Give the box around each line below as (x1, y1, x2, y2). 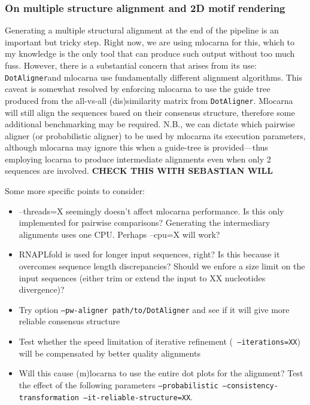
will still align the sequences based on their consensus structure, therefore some (5, 106, 295, 118)
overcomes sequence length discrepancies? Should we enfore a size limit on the (19, 260, 305, 272)
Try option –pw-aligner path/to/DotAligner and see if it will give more (19, 303, 290, 315)
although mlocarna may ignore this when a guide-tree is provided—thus (5, 141, 268, 154)
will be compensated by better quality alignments (19, 346, 200, 359)
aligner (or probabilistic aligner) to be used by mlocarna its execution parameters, (5, 129, 306, 142)
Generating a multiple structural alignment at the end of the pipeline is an (5, 24, 279, 36)
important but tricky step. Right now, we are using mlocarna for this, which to (5, 35, 295, 48)
